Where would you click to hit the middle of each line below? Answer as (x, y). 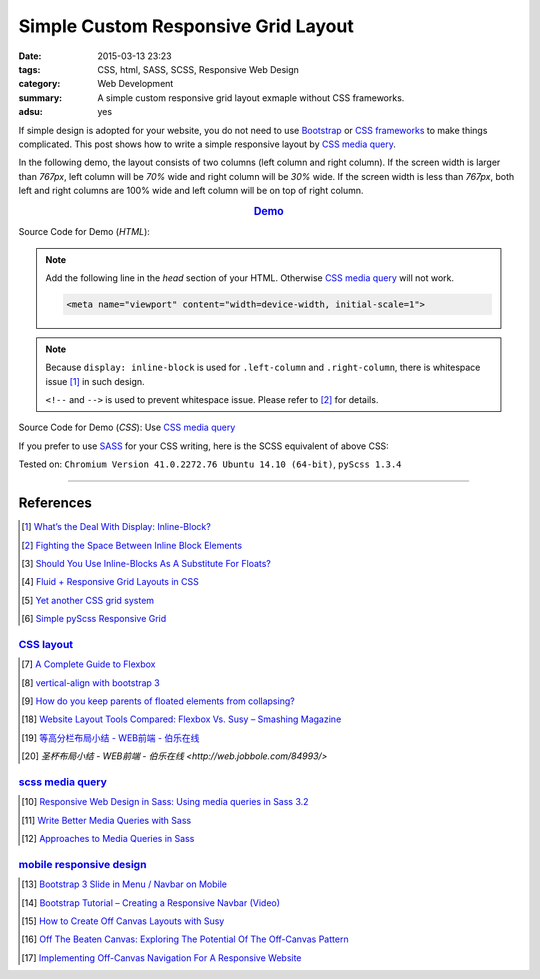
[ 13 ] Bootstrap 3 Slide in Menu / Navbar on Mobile (124, 884)
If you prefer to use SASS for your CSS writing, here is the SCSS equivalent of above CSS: (203, 446)
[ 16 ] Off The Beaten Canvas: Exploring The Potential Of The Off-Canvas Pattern (185, 939)
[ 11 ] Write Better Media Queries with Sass (106, 820)
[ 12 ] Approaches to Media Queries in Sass (108, 839)
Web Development (135, 84)
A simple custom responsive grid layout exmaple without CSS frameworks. (251, 97)
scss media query (62, 782)
